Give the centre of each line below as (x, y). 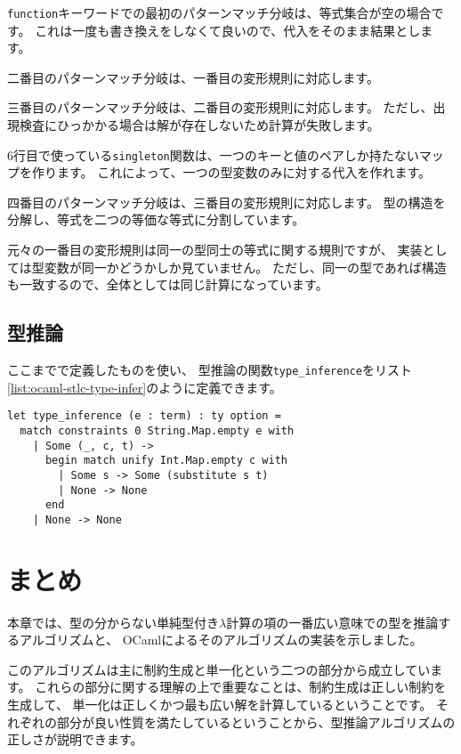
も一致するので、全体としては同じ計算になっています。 (168, 284)
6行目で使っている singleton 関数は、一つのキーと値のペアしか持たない (213, 154)
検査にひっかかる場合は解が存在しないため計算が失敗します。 (199, 125)
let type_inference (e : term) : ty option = (144, 416)
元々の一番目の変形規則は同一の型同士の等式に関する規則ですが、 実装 (215, 250)
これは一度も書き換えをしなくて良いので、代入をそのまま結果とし (228, 30)
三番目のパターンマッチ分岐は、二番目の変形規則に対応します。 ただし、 (220, 107)
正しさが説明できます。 (75, 739)
